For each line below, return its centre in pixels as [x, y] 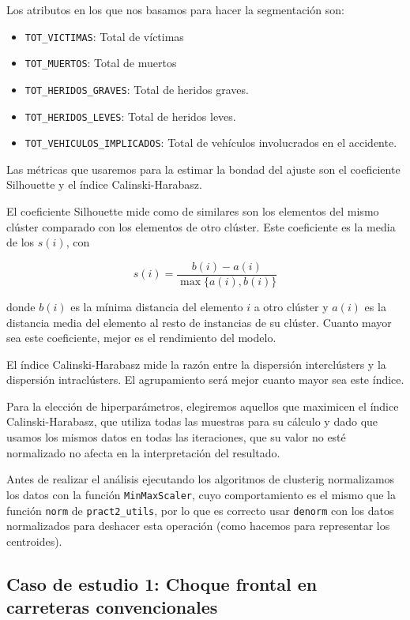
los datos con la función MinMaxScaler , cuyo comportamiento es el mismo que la [201, 494]
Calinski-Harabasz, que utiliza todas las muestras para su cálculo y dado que [192, 421]
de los [21, 242]
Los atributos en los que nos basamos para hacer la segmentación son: [175, 9]
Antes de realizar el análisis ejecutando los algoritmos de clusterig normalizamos [201, 479]
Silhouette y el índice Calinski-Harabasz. [104, 184]
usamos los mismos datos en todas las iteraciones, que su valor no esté [176, 437]
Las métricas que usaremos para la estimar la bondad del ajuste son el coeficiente [203, 169]
